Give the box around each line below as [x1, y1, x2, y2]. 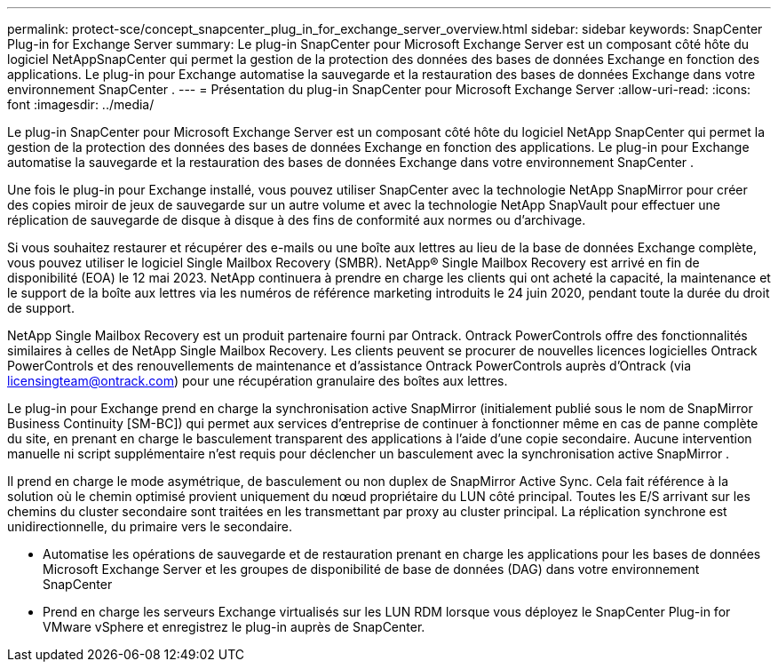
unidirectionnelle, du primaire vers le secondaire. [7, 519, 293, 534]
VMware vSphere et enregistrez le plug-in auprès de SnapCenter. [43, 619, 425, 634]
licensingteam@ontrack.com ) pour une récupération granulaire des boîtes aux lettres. [7, 373, 508, 388]
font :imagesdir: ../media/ [7, 97, 155, 112]
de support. [7, 300, 75, 315]
